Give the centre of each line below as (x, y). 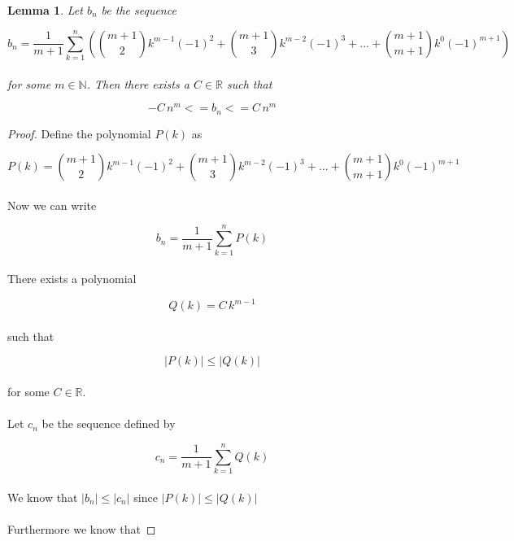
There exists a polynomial (72, 279)
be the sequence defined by (109, 423)
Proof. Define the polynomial (79, 133)
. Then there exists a (138, 83)
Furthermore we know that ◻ (82, 528)
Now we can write (52, 205)
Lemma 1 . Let (45, 10)
